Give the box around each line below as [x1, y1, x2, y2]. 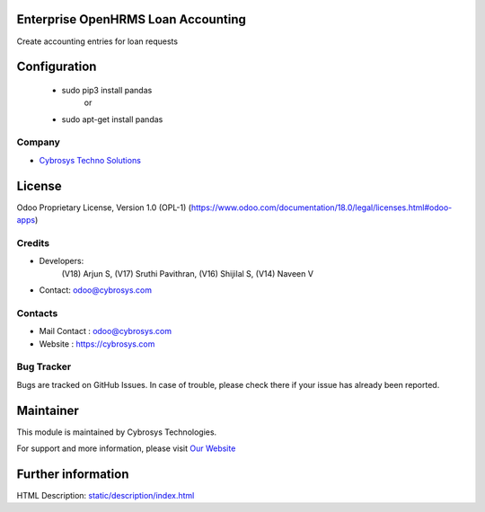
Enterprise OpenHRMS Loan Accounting [16, 12, 246, 27]
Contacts [16, 306, 58, 319]
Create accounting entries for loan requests [16, 36, 179, 47]
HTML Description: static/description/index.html [16, 490, 195, 500]
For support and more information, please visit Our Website [16, 443, 236, 454]
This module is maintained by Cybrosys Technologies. [16, 427, 217, 437]
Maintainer [16, 402, 80, 418]
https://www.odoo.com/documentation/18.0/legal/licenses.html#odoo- [190, 202, 453, 213]
